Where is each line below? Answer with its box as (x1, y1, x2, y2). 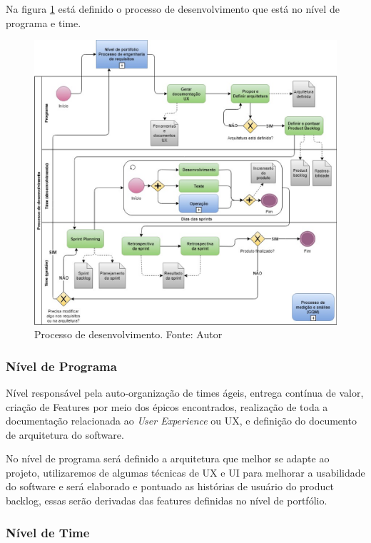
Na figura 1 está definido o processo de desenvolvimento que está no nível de (6, 1, 340, 16)
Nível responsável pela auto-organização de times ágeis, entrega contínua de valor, (6, 385, 364, 400)
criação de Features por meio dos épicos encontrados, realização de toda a (6, 399, 328, 414)
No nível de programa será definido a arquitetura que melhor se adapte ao (6, 451, 330, 466)
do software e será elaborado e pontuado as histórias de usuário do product (6, 479, 334, 494)
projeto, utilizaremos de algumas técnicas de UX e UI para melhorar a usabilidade (6, 465, 365, 479)
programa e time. (6, 15, 81, 30)
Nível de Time (6, 523, 90, 541)
